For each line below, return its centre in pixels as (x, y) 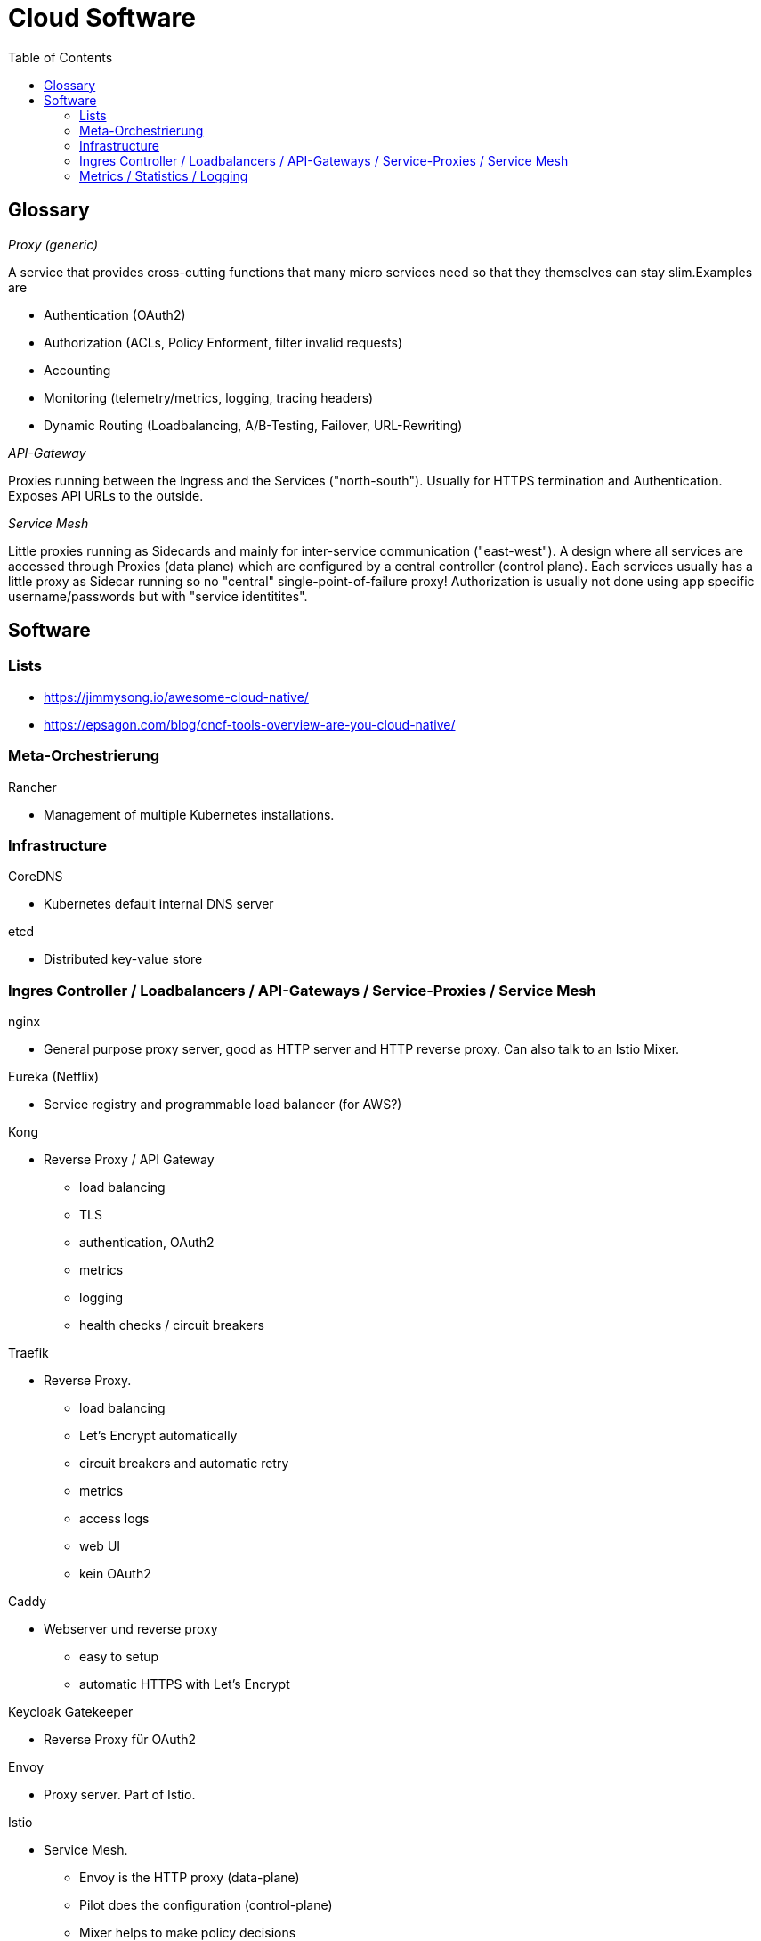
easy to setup (119, 1657)
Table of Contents (61, 57)
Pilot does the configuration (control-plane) (206, 1905)
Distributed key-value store (123, 959)
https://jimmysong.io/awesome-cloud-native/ (176, 697)
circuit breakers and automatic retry (184, 1464)
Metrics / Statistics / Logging (164, 175)
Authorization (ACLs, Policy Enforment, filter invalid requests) (223, 342)
